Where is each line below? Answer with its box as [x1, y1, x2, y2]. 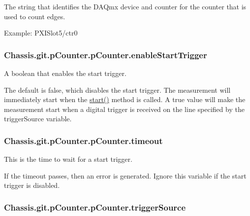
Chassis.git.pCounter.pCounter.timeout [4, 134, 163, 146]
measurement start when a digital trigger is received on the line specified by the [4, 104, 245, 114]
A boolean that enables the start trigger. [4, 68, 126, 78]
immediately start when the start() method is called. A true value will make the [4, 94, 246, 105]
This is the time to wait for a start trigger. [4, 154, 132, 164]
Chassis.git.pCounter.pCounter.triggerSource [4, 201, 186, 213]
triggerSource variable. [4, 113, 72, 124]
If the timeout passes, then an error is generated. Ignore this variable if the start [4, 170, 247, 180]
